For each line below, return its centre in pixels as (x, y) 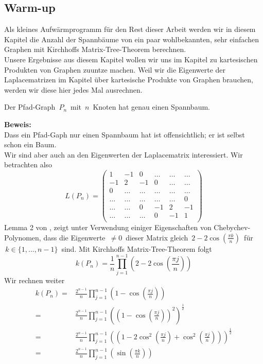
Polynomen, (23, 237)
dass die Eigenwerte (74, 237)
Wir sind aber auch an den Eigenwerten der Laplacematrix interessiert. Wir (124, 154)
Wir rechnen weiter (34, 280)
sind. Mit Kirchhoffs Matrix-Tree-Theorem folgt (137, 248)
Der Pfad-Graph (30, 107)
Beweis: (18, 124)
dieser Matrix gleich (157, 237)
